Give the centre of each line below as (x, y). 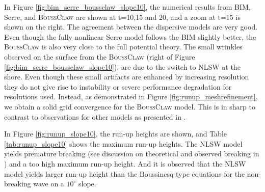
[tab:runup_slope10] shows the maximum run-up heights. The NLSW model (123, 143)
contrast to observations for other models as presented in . (95, 116)
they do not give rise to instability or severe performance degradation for (118, 86)
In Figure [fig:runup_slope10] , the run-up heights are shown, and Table (115, 134)
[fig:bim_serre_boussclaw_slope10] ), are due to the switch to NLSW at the (122, 66)
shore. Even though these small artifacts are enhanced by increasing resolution (127, 77)
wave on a (49, 184)
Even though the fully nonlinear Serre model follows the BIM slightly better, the (130, 36)
